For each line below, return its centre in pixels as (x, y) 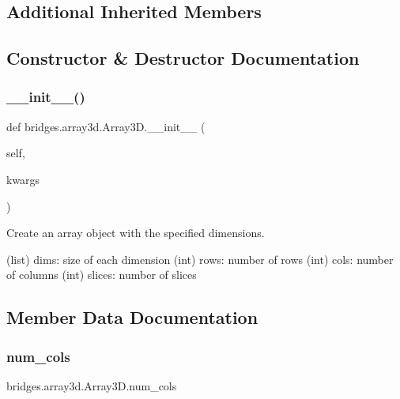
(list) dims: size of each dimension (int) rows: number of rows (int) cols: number (200, 259)
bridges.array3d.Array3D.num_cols (92, 385)
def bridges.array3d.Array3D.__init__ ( (106, 126)
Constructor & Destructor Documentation (183, 58)
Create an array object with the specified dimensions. (136, 233)
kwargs (23, 179)
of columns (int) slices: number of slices (102, 275)
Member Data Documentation (132, 317)
